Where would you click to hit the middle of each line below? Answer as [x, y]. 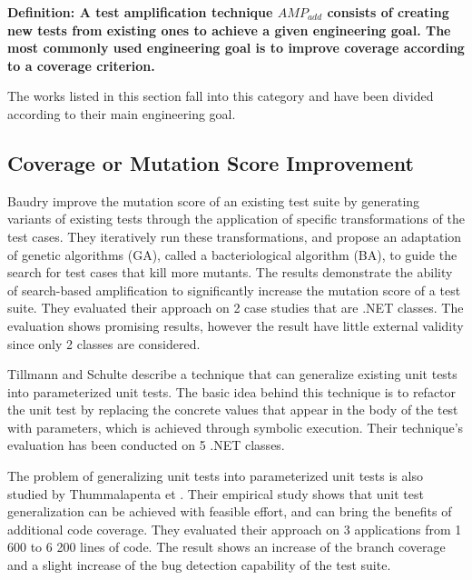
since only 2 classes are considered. [104, 343]
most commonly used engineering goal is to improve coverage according [236, 48]
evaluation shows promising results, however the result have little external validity [236, 325]
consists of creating [388, 12]
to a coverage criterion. [81, 65]
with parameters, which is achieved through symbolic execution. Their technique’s [236, 427]
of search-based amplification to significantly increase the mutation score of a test [234, 290]
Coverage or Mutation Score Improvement [211, 162]
